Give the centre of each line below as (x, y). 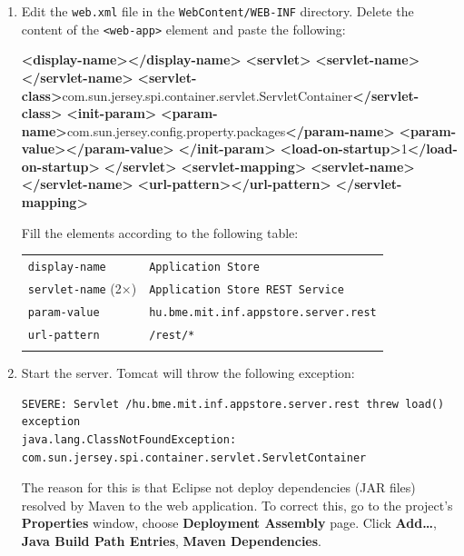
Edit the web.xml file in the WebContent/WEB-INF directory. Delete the (217, 11)
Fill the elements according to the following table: (160, 232)
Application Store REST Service (247, 289)
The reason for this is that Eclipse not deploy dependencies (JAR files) (218, 487)
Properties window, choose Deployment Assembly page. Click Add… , (229, 523)
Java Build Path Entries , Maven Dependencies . (171, 540)
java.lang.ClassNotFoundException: (129, 439)
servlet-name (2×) (82, 288)
